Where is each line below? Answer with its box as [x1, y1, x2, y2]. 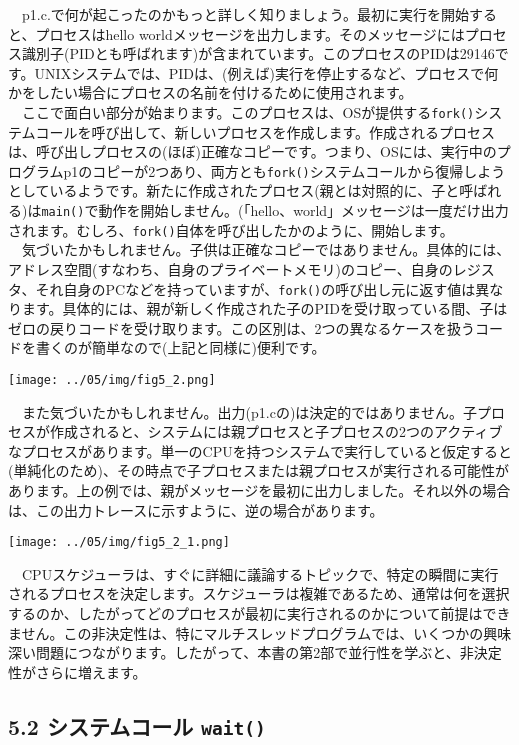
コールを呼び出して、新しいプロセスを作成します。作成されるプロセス [35, 121, 496, 142]
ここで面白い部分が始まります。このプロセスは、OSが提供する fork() [21, 101, 475, 122]
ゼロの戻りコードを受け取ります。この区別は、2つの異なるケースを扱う [8, 317, 475, 338]
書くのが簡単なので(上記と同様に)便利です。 [35, 337, 326, 358]
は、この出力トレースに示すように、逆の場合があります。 [8, 499, 384, 520]
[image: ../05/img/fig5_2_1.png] [8, 535, 230, 550]
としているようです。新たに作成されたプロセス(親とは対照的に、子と [8, 180, 460, 201]
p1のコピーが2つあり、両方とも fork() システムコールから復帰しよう [63, 160, 506, 181]
